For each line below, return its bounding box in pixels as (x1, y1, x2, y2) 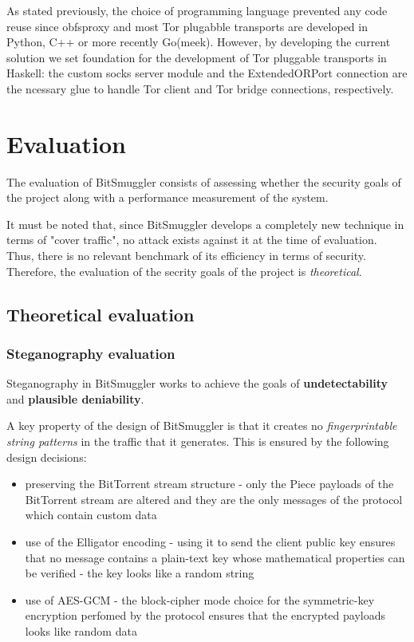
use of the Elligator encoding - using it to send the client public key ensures (25, 534, 396, 549)
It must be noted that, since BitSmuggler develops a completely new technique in (6, 215, 404, 232)
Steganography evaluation (6, 343, 175, 363)
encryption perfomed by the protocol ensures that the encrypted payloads (25, 607, 385, 624)
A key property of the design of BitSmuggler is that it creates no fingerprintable (6, 417, 397, 434)
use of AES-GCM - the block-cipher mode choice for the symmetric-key (25, 591, 375, 608)
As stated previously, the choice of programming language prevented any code (6, 2, 388, 18)
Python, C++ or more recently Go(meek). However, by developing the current (6, 33, 391, 50)
